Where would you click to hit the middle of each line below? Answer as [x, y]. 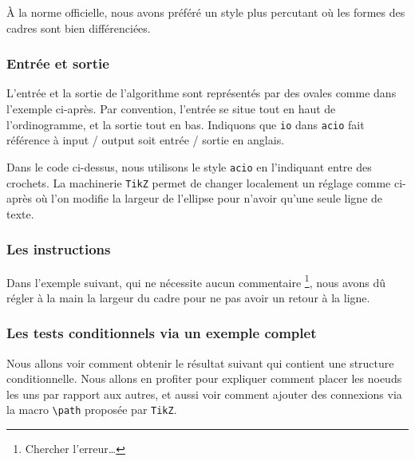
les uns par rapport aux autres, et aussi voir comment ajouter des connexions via [204, 394]
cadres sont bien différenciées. [79, 28]
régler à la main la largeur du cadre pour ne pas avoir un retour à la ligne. [188, 297]
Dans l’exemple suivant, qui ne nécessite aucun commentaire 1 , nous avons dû [196, 281]
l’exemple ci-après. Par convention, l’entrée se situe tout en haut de [171, 108]
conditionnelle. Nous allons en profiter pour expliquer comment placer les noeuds [204, 378]
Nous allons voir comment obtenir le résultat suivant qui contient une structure [200, 362]
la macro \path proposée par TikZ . [92, 410]
